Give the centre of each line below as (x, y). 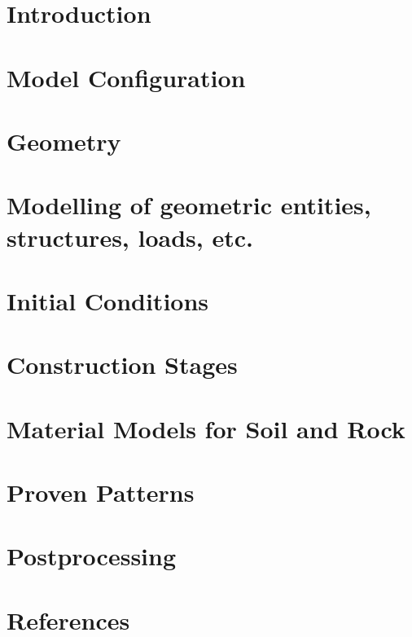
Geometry (64, 141)
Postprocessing (92, 556)
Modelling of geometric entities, (189, 205)
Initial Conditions (108, 300)
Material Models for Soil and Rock (206, 428)
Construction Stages (122, 365)
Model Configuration (126, 77)
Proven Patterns (101, 492)
